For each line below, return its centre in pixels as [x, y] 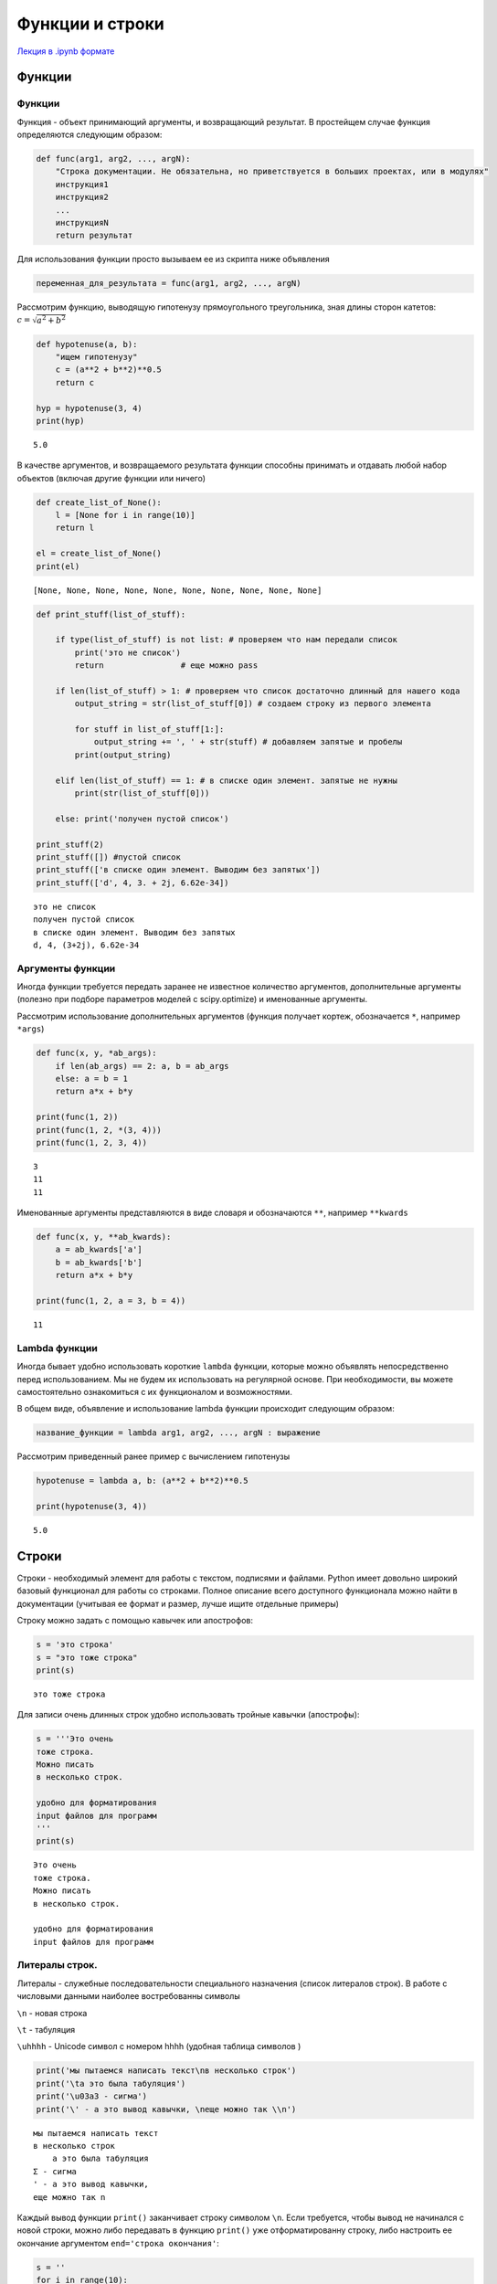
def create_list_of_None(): [99, 502]
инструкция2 [82, 197]
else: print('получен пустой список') [142, 819]
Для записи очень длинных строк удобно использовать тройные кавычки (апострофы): [188, 1715]
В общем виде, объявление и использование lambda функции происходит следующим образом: [206, 1409]
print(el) [58, 566]
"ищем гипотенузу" [96, 357]
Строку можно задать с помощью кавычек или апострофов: [135, 1621]
